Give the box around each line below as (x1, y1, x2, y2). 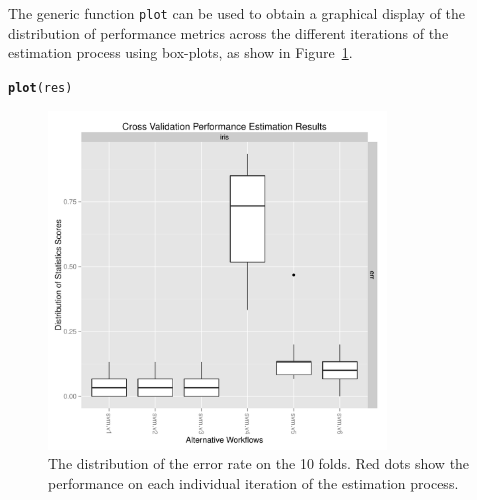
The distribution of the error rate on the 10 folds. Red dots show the (48, 453, 470, 474)
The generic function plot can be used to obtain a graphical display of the (8, 3, 466, 23)
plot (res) (8, 80, 73, 95)
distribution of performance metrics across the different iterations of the (8, 22, 449, 43)
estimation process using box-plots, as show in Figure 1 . (8, 42, 353, 63)
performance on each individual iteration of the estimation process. (48, 472, 459, 493)
